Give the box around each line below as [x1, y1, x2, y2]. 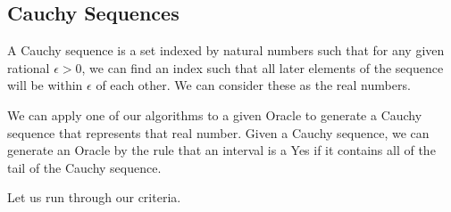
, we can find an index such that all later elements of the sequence [81, 58, 444, 77]
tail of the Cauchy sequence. [7, 158, 162, 176]
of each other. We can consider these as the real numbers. [96, 76, 411, 94]
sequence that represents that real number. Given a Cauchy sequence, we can [7, 123, 430, 142]
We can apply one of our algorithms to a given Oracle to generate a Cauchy [7, 105, 422, 124]
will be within [7, 76, 83, 94]
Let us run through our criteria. [7, 188, 181, 207]
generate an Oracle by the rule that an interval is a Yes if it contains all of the [7, 141, 436, 159]
